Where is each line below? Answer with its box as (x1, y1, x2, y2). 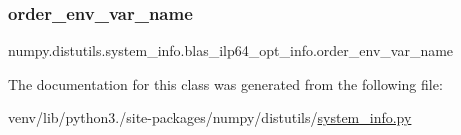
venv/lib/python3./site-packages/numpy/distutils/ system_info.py (8, 107, 412, 128)
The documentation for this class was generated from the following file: (8, 73, 443, 94)
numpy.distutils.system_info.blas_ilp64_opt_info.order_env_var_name (8, 40, 454, 61)
